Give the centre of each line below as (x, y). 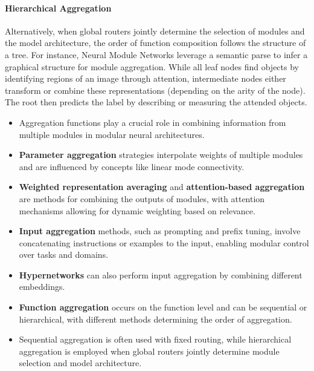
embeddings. (42, 287)
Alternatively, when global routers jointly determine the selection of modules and (155, 31)
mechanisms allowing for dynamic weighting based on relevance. (137, 210)
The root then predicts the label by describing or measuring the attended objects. (156, 102)
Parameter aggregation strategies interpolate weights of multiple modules (161, 155)
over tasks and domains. (64, 254)
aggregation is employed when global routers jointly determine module (149, 351)
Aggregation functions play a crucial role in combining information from (152, 122)
